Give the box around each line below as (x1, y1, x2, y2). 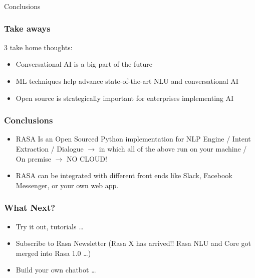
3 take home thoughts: (4, 42, 73, 52)
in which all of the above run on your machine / (99, 143, 247, 154)
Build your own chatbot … (16, 264, 96, 275)
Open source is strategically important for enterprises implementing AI (16, 92, 234, 103)
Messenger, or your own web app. (16, 180, 119, 190)
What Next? (4, 201, 56, 214)
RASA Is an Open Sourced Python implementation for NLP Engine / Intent (16, 133, 251, 144)
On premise (16, 153, 51, 164)
